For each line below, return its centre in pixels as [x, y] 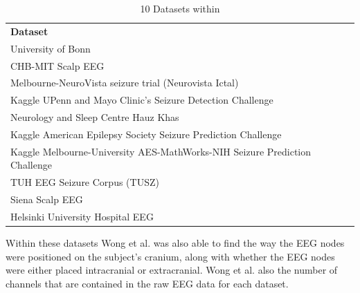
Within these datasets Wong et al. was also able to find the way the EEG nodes [175, 242]
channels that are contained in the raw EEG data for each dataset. [147, 283]
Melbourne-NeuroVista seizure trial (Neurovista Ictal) [125, 83]
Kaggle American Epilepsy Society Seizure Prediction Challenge [146, 134]
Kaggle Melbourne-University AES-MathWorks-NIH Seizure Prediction [161, 151]
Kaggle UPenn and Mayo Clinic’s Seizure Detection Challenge [142, 100]
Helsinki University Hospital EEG [82, 216]
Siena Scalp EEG [47, 199]
